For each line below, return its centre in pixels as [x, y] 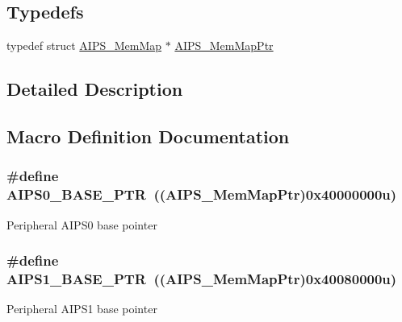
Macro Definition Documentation [148, 136]
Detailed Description [95, 89]
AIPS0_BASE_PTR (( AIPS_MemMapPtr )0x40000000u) [202, 194]
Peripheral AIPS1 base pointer [82, 309]
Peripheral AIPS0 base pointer [82, 224]
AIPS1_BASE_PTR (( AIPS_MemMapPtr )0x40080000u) [202, 278]
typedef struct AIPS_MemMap [84, 45]
